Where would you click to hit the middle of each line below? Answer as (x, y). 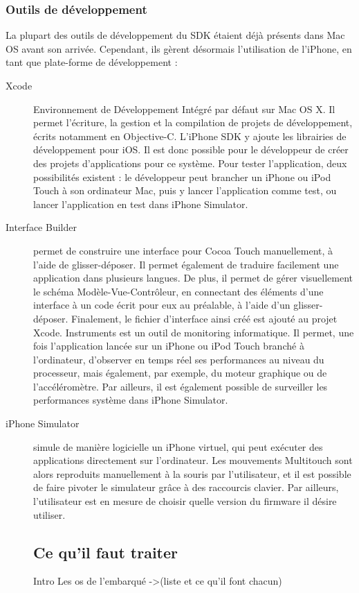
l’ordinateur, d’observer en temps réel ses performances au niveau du (179, 359)
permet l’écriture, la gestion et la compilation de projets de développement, (193, 122)
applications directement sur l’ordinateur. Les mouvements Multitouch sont (193, 460)
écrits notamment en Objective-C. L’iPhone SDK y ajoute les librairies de (190, 136)
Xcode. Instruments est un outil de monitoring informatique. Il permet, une (194, 332)
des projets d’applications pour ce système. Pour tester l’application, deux (190, 163)
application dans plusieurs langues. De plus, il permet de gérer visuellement (193, 278)
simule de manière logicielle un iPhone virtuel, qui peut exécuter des (178, 446)
